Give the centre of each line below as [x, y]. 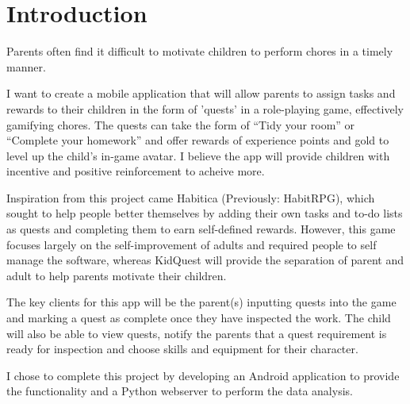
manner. [26, 66]
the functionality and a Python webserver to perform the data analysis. [180, 391]
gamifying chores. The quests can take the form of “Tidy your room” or [181, 124]
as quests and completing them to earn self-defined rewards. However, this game [201, 229]
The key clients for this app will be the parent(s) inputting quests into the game [201, 302]
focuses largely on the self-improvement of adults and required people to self [192, 244]
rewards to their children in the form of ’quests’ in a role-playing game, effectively [205, 108]
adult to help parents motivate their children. [117, 275]
